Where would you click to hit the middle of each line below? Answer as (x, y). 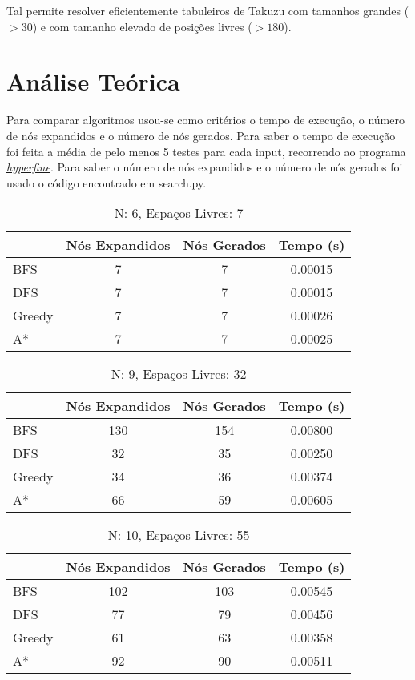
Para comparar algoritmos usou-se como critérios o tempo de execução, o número (205, 120)
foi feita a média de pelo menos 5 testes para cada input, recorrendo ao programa (206, 151)
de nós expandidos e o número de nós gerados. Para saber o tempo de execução (201, 135)
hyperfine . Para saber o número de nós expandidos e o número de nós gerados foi (205, 167)
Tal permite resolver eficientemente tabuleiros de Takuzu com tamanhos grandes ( (208, 10)
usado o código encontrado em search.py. (107, 182)
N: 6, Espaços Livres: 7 (179, 213)
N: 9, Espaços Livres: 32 (179, 374)
